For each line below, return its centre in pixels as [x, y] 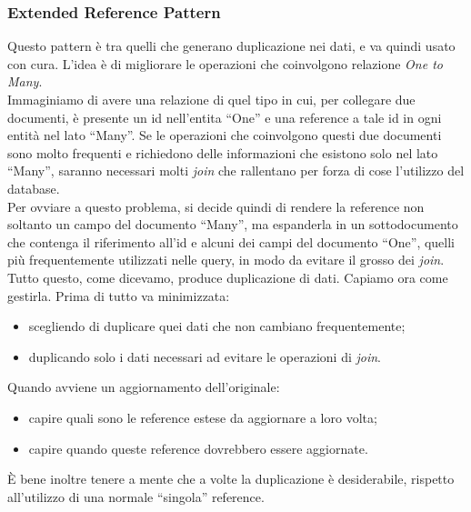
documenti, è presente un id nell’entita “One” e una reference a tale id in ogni [225, 117]
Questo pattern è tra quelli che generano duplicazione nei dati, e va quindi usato [231, 46]
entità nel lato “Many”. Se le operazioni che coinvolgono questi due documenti [225, 135]
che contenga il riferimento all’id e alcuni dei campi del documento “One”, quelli [231, 241]
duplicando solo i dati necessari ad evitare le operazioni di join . [205, 356]
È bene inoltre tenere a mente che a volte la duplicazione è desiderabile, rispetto [231, 479]
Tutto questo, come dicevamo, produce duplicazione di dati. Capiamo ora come [228, 277]
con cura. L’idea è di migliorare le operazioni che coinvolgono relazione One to [225, 63]
